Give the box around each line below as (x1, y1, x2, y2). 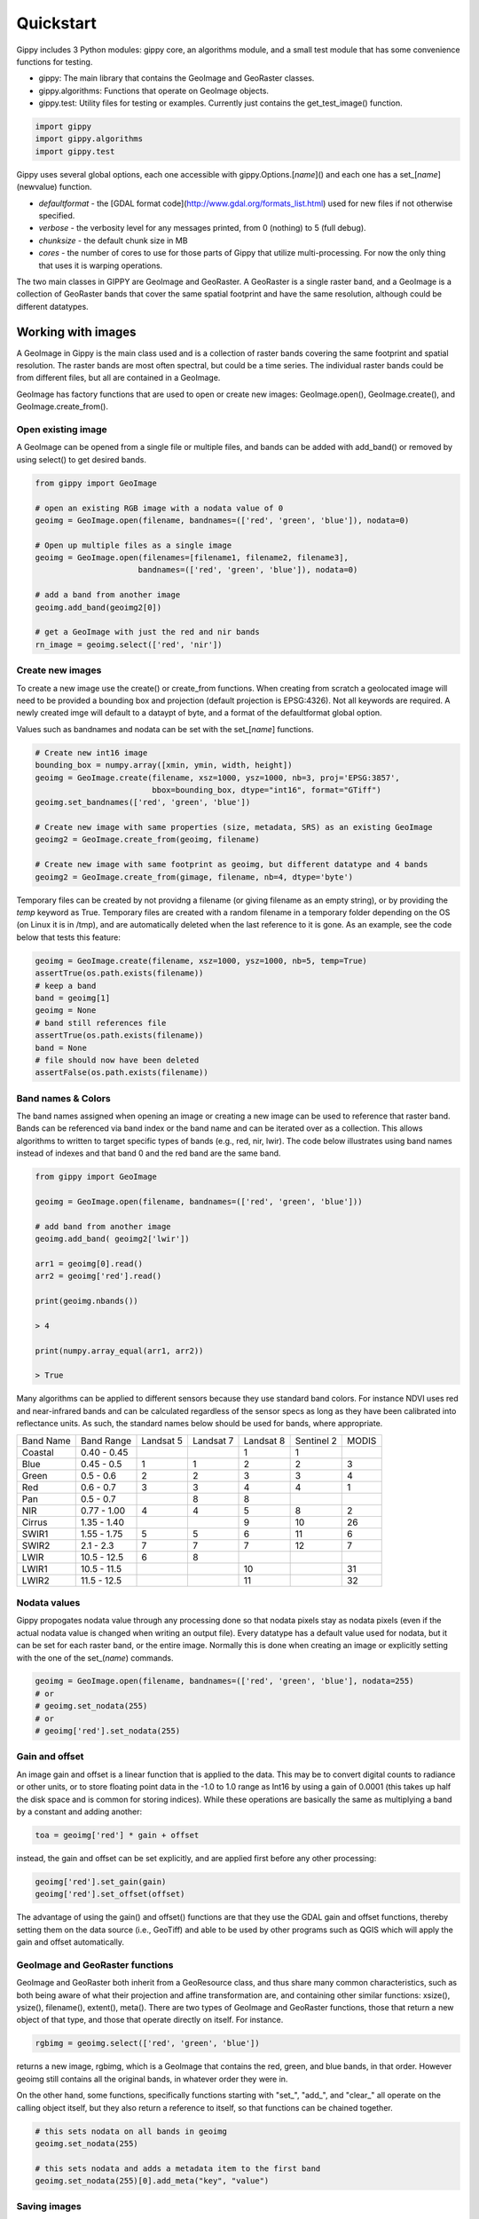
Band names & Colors (16, 1092, 111, 1104)
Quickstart (16, 13, 98, 33)
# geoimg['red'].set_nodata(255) (35, 1726, 181, 1736)
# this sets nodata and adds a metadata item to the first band (35, 2163, 321, 2174)
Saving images (16, 2200, 82, 2213)
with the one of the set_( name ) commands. (16, 1652, 174, 1663)
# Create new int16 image (35, 747, 148, 758)
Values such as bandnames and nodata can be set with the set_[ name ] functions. (16, 723, 314, 734)
